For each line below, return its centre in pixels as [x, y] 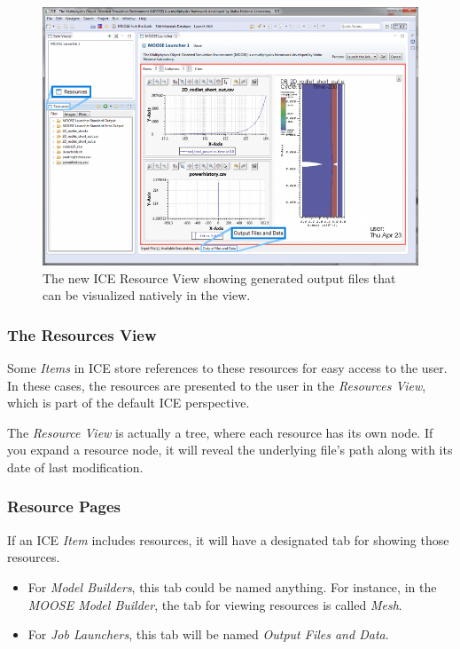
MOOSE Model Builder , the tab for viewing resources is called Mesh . [215, 604]
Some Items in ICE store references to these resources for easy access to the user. [227, 367]
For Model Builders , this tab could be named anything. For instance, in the [232, 586]
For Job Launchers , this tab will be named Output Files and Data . [208, 634]
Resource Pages [64, 507]
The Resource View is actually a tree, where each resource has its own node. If [220, 432]
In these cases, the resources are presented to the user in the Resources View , [217, 385]
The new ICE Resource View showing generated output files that [219, 277]
